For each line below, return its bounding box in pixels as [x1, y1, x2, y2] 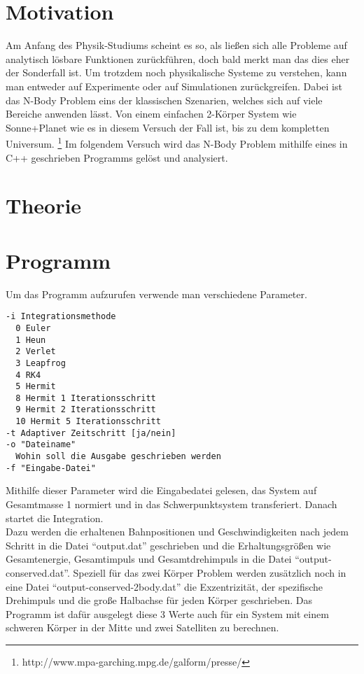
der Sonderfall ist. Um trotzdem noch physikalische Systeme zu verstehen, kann [6, 65, 347, 80]
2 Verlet [15, 346, 56, 357]
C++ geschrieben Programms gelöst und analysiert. [6, 150, 228, 164]
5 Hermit [15, 381, 56, 392]
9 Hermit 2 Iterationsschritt [15, 405, 156, 415]
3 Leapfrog [15, 358, 66, 368]
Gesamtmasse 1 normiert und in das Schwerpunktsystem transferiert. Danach [6, 497, 337, 511]
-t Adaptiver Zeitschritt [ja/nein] [6, 428, 176, 438]
